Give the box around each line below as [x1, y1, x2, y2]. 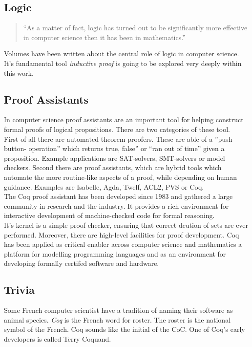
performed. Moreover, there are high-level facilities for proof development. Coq [4, 229, 239, 239]
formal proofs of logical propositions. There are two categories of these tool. [4, 124, 230, 134]
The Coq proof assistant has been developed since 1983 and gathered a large [4, 191, 233, 201]
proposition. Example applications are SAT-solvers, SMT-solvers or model [4, 152, 225, 163]
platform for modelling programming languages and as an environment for [4, 248, 226, 259]
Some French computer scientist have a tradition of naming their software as [4, 305, 233, 315]
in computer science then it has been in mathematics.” [23, 32, 186, 42]
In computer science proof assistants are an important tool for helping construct [4, 114, 244, 125]
